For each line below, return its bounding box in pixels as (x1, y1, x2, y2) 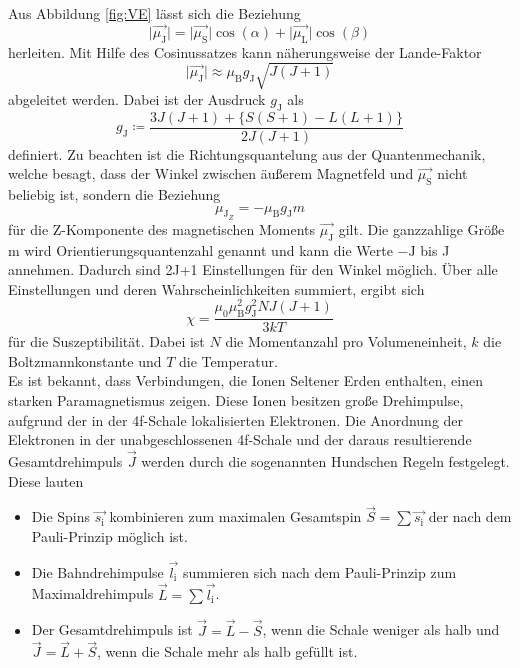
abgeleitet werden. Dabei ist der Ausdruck (8, 88, 266, 109)
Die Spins (31, 506, 91, 527)
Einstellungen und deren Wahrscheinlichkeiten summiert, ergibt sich (8, 278, 425, 299)
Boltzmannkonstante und (8, 350, 162, 371)
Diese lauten (8, 470, 84, 491)
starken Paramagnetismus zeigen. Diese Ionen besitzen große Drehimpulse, (8, 390, 464, 411)
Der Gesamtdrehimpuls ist (31, 619, 193, 640)
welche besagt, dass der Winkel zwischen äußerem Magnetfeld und (8, 163, 414, 184)
